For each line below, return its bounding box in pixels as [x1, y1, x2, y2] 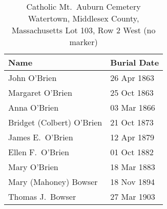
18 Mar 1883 [110, 161, 155, 173]
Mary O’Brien [8, 161, 58, 173]
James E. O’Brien [8, 131, 73, 143]
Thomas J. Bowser [8, 191, 76, 202]
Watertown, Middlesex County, [28, 12, 139, 24]
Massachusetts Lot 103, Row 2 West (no [11, 24, 156, 36]
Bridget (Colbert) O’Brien [8, 116, 102, 128]
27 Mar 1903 [110, 191, 155, 202]
